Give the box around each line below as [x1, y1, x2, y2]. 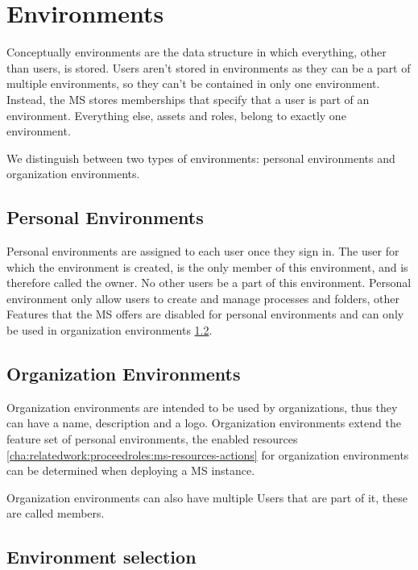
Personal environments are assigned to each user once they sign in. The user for [6, 243, 399, 260]
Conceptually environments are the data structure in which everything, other [6, 44, 387, 60]
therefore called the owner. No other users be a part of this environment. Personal [6, 274, 412, 291]
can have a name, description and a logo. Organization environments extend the [6, 414, 401, 431]
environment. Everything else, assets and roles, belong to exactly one [6, 106, 346, 123]
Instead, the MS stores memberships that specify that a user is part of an [6, 90, 370, 107]
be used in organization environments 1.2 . [6, 322, 213, 339]
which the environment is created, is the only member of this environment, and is [6, 258, 408, 275]
